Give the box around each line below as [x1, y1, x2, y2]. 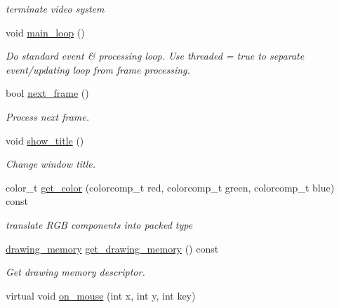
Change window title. [6, 156, 96, 171]
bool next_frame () [6, 86, 89, 100]
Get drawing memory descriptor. [6, 265, 145, 279]
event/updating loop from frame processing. [6, 62, 190, 76]
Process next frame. [6, 109, 90, 123]
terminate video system [6, 1, 105, 15]
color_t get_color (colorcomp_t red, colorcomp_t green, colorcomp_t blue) [6, 180, 335, 194]
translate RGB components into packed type [6, 217, 193, 232]
